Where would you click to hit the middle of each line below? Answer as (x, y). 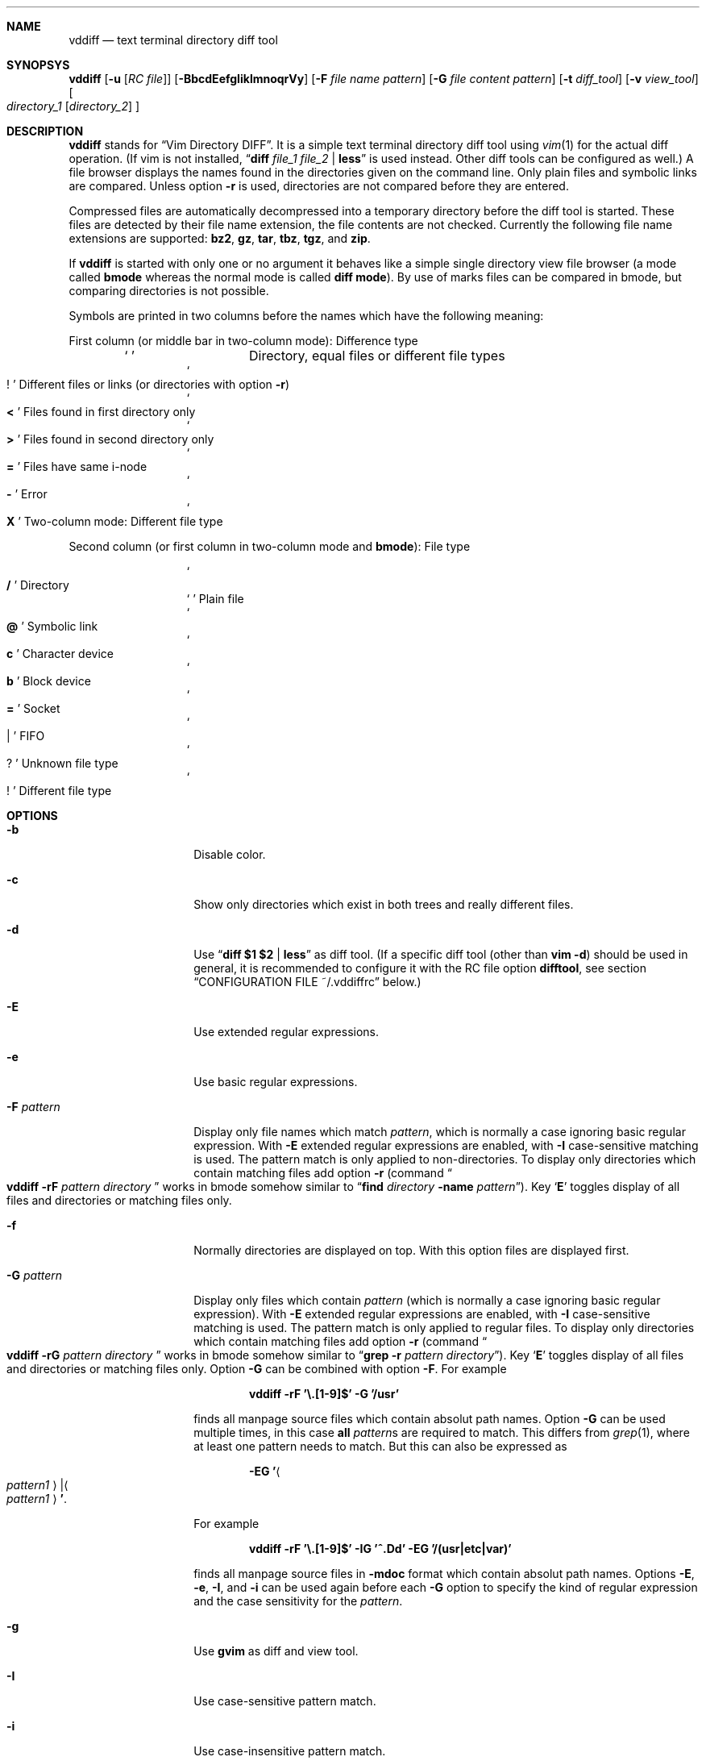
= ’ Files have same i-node (77, 466)
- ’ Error (27, 494)
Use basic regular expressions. (276, 1082)
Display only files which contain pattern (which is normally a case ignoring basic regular (427, 1300)
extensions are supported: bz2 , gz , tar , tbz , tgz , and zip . (220, 238)
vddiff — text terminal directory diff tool (173, 40)
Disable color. (230, 854)
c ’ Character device (60, 654)
